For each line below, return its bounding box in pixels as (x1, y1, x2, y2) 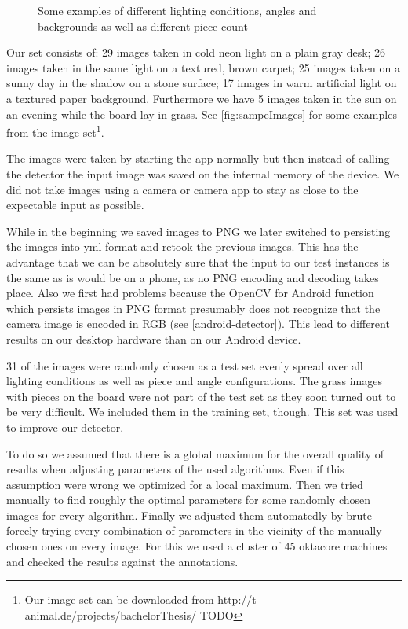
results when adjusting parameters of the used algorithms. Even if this (6, 461, 344, 477)
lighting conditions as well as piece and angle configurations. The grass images (6, 373, 382, 389)
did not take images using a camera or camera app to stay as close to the (6, 181, 359, 197)
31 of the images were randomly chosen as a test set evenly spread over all (6, 357, 363, 373)
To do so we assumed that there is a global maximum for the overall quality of (6, 445, 384, 462)
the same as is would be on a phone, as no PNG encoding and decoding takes (6, 269, 379, 285)
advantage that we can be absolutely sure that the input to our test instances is (6, 253, 390, 270)
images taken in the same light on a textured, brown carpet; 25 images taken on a (6, 59, 400, 75)
